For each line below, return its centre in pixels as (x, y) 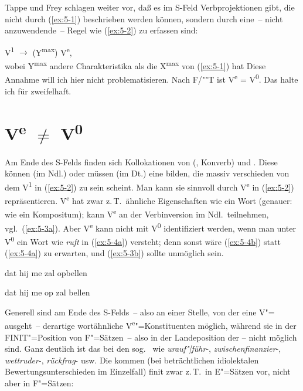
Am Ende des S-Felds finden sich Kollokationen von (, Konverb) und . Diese (141, 161)
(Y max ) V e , (52, 51)
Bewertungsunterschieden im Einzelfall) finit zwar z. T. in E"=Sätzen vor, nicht (148, 371)
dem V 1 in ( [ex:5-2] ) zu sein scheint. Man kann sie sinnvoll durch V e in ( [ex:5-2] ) (149, 186)
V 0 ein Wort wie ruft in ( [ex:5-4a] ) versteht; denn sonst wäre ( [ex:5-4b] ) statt (143, 240)
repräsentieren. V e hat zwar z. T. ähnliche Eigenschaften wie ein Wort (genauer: (149, 200)
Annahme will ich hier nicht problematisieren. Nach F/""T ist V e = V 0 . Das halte (151, 78)
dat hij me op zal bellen (47, 292)
